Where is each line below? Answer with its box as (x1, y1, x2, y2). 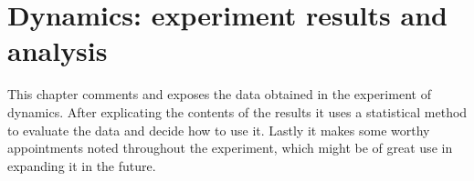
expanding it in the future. (7, 156, 156, 175)
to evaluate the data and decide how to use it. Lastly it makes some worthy (7, 120, 430, 139)
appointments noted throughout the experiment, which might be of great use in (7, 138, 453, 157)
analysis (7, 32, 108, 69)
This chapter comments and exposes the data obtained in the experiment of (7, 85, 431, 104)
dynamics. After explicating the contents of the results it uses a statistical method (7, 102, 468, 121)
